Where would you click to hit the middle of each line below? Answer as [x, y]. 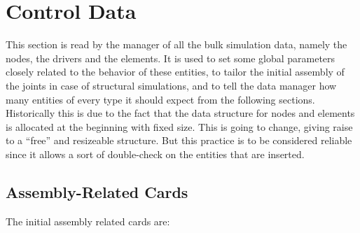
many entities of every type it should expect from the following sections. [160, 99]
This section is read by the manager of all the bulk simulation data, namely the [176, 44]
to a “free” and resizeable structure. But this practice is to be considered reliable [179, 140]
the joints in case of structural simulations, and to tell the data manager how [171, 85]
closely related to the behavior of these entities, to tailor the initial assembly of [175, 72]
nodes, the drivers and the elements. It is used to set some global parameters [171, 58]
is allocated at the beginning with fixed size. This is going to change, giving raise [179, 126]
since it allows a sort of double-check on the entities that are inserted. [155, 154]
